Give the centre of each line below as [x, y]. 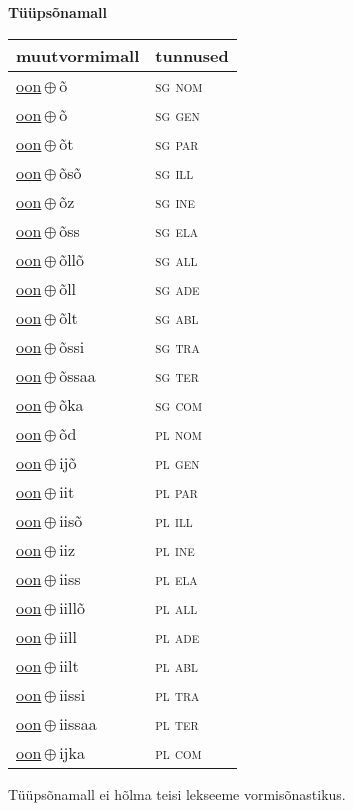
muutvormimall [78, 55]
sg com [178, 404]
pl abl [176, 665]
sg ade [177, 288]
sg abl [177, 317]
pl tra [177, 694]
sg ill [174, 172]
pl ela [176, 578]
